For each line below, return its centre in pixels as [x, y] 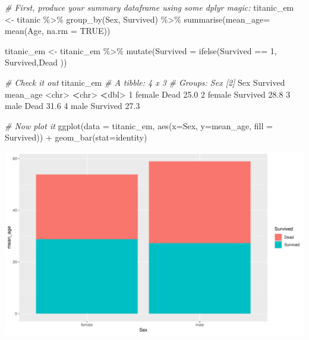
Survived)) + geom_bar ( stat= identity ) [76, 137]
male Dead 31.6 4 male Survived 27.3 [72, 106]
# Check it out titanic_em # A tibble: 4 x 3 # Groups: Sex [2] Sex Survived [145, 82]
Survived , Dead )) [36, 62]
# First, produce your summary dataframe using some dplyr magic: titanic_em [149, 7]
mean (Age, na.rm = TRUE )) [58, 31]
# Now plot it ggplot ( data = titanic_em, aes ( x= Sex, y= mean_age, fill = [139, 125]
